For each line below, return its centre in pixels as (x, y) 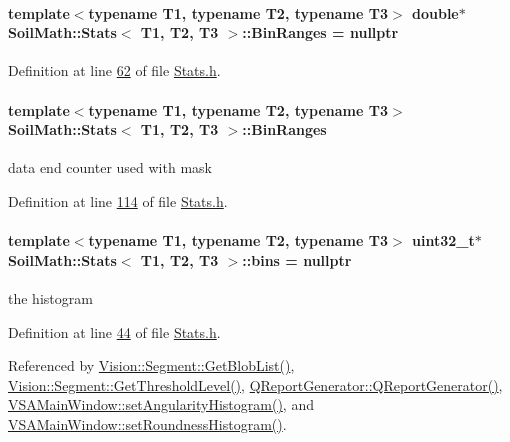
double (435, 12)
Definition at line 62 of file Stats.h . (114, 70)
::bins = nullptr (297, 259)
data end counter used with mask (110, 167)
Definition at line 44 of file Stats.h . (114, 331)
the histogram (50, 297)
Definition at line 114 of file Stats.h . (118, 200)
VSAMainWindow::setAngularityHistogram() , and (161, 404)
